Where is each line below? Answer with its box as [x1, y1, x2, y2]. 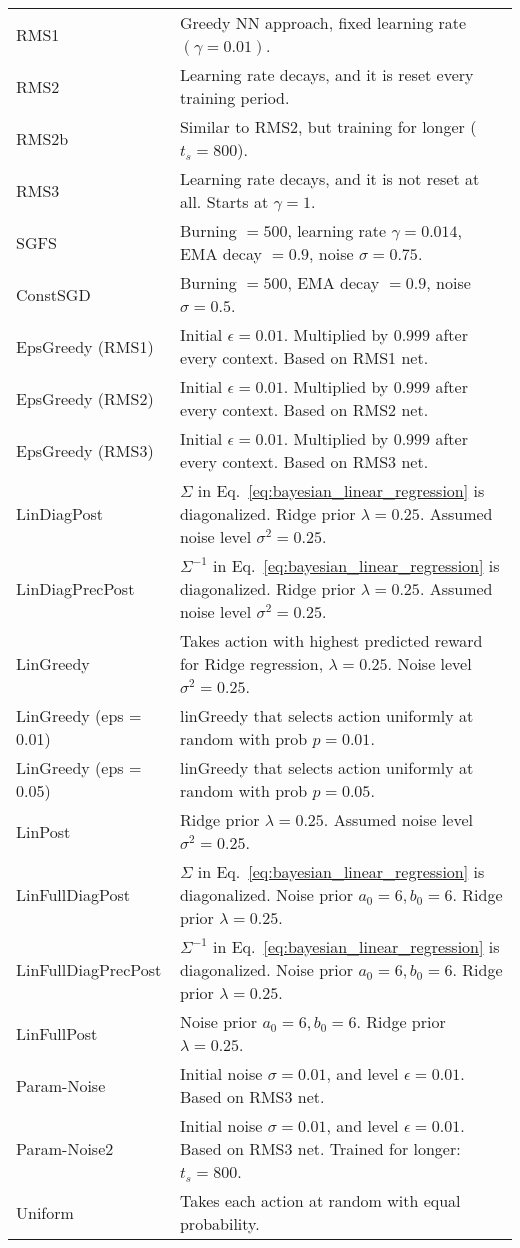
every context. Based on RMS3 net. [179, 450, 429, 473]
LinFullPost [16, 1021, 98, 1045]
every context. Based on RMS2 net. [179, 398, 429, 421]
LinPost [16, 819, 71, 843]
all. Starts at [179, 190, 269, 213]
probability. [179, 1212, 260, 1235]
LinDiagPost [16, 502, 103, 525]
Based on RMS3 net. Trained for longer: [179, 1137, 461, 1160]
